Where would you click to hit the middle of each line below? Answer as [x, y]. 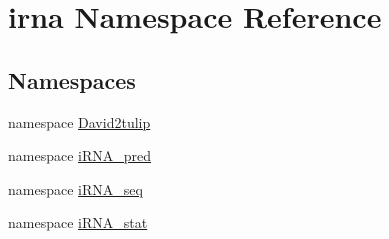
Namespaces [72, 79]
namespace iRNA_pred [80, 155]
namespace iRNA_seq [75, 188]
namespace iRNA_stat [78, 222]
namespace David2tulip [79, 121]
